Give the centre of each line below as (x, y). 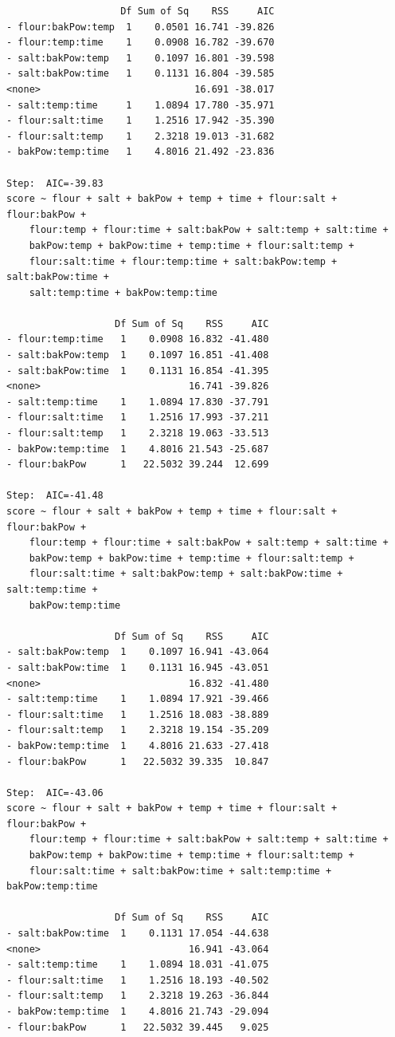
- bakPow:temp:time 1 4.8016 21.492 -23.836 (141, 152)
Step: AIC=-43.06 (55, 793)
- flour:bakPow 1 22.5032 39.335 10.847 (138, 761)
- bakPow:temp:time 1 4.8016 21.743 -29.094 (138, 1011)
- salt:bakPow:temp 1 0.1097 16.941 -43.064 (138, 652)
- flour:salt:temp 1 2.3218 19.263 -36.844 (138, 996)
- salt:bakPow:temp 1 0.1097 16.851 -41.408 (138, 355)
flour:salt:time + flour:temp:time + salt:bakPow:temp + (183, 261)
